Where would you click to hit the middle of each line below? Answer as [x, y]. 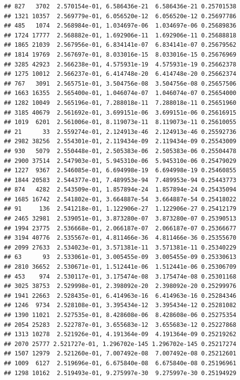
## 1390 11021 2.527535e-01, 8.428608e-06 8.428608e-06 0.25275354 [120, 315]
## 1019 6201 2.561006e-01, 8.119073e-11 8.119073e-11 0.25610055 [120, 122]
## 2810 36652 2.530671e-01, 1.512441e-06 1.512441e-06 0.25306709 [120, 267]
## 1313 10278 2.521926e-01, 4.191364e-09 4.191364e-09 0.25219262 [120, 334]
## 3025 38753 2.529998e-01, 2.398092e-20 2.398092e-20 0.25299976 [120, 286]
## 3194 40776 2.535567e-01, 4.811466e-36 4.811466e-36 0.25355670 [120, 238]
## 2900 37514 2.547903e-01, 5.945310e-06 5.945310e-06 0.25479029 [120, 161]
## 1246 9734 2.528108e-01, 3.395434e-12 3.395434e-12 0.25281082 [120, 305]
